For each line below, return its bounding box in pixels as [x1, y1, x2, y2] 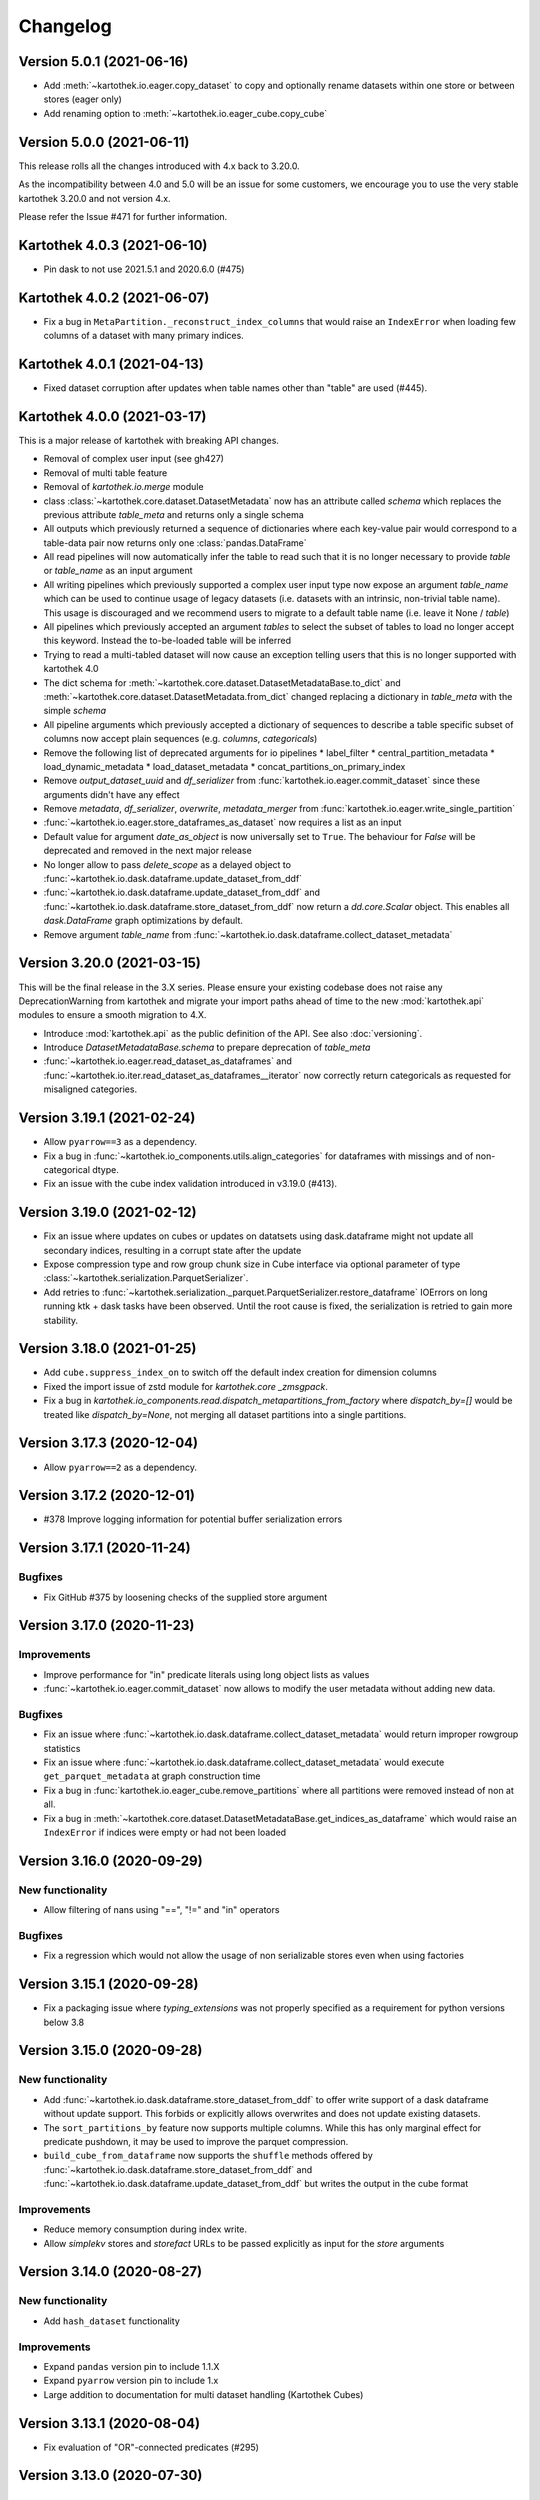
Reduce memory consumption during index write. [43, 2223, 248, 2235]
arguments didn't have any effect [43, 788, 180, 800]
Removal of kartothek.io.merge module [43, 481, 204, 493]
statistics [43, 1742, 81, 1754]
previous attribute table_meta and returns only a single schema [43, 508, 304, 520]
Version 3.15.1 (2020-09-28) [18, 1976, 199, 1993]
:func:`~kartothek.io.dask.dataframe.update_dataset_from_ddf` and [43, 886, 320, 899]
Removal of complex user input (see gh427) [43, 453, 225, 465]
